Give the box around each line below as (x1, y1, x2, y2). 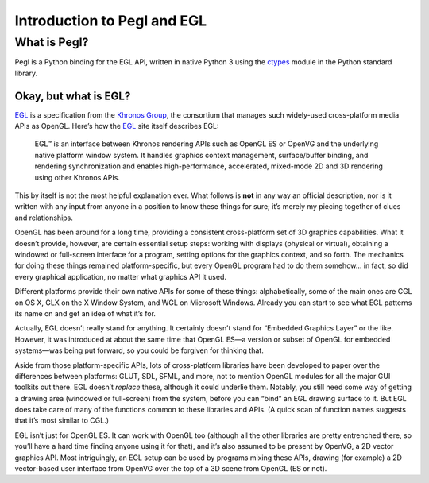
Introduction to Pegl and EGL (14, 12, 207, 29)
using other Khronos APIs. (34, 172, 121, 182)
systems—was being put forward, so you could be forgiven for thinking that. (14, 346, 264, 355)
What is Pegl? (14, 35, 89, 49)
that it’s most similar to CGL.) (14, 415, 110, 425)
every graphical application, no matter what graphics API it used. (14, 272, 226, 281)
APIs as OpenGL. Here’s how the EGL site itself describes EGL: (14, 122, 219, 131)
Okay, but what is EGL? (14, 89, 131, 102)
